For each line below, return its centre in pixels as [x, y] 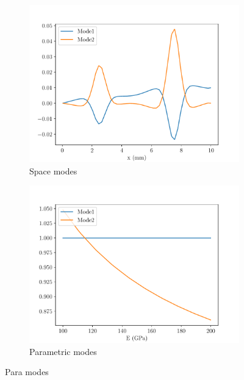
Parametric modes [63, 351]
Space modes [53, 170]
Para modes [27, 372]
